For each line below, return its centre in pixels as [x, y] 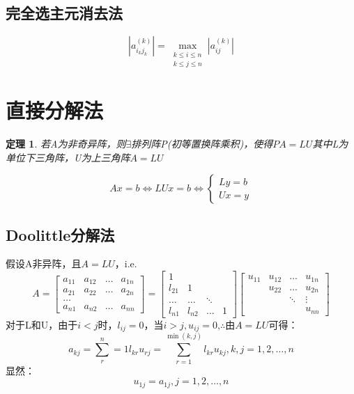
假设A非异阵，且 [44, 263]
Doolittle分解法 [60, 234]
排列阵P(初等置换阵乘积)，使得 [202, 143]
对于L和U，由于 [42, 324]
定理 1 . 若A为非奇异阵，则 [66, 143]
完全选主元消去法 [64, 13]
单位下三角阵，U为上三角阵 [68, 157]
